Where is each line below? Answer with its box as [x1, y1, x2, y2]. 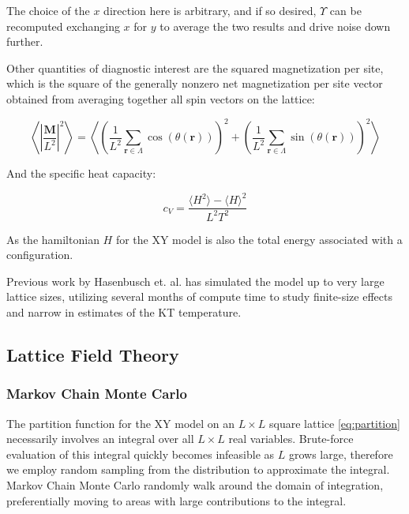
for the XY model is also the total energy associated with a [115, 231, 403, 247]
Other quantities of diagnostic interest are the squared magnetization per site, [6, 59, 384, 76]
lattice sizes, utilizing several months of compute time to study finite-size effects [6, 288, 392, 305]
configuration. [6, 246, 73, 263]
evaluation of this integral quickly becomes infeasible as [6, 445, 275, 462]
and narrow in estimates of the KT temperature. [6, 303, 242, 320]
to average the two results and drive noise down [159, 17, 391, 34]
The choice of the [6, 2, 90, 18]
